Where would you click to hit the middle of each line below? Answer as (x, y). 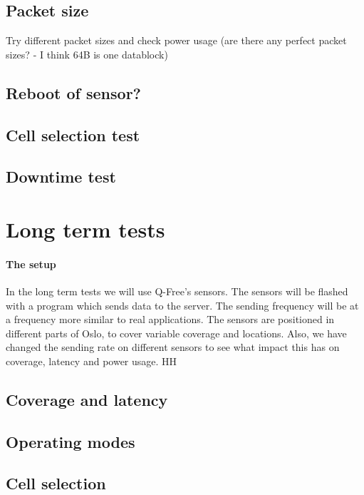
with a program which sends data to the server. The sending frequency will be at (182, 305)
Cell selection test (73, 134)
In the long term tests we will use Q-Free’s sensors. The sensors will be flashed (177, 291)
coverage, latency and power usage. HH (92, 361)
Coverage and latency (87, 399)
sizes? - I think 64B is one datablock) (87, 54)
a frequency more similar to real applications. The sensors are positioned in (170, 319)
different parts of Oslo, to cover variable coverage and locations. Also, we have (176, 333)
